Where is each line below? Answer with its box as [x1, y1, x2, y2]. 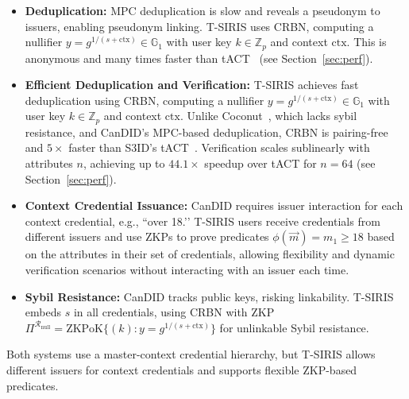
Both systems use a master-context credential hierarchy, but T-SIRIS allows [6, 346, 376, 362]
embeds [25, 304, 61, 320]
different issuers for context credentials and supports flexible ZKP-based [6, 362, 357, 378]
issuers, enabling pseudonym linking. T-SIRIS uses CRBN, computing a [25, 17, 374, 34]
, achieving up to [83, 155, 165, 172]
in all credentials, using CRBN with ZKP [73, 304, 275, 320]
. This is [346, 33, 387, 50]
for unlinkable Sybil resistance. [219, 319, 369, 335]
